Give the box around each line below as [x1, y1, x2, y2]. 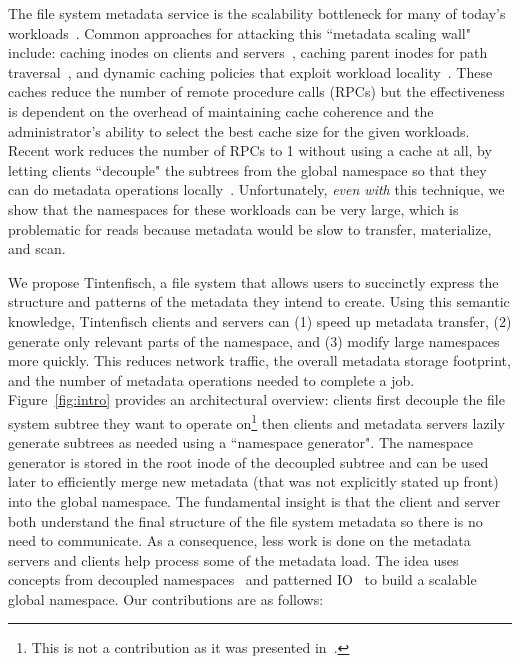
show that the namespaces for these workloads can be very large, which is [8, 198, 459, 219]
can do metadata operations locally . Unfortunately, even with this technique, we [8, 179, 505, 200]
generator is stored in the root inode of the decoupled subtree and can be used [8, 451, 489, 472]
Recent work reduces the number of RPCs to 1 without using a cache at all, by [8, 140, 492, 161]
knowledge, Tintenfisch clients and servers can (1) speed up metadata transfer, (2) [8, 310, 512, 331]
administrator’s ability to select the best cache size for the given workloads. [8, 120, 470, 141]
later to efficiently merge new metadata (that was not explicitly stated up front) [8, 471, 499, 492]
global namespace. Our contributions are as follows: [8, 588, 324, 609]
